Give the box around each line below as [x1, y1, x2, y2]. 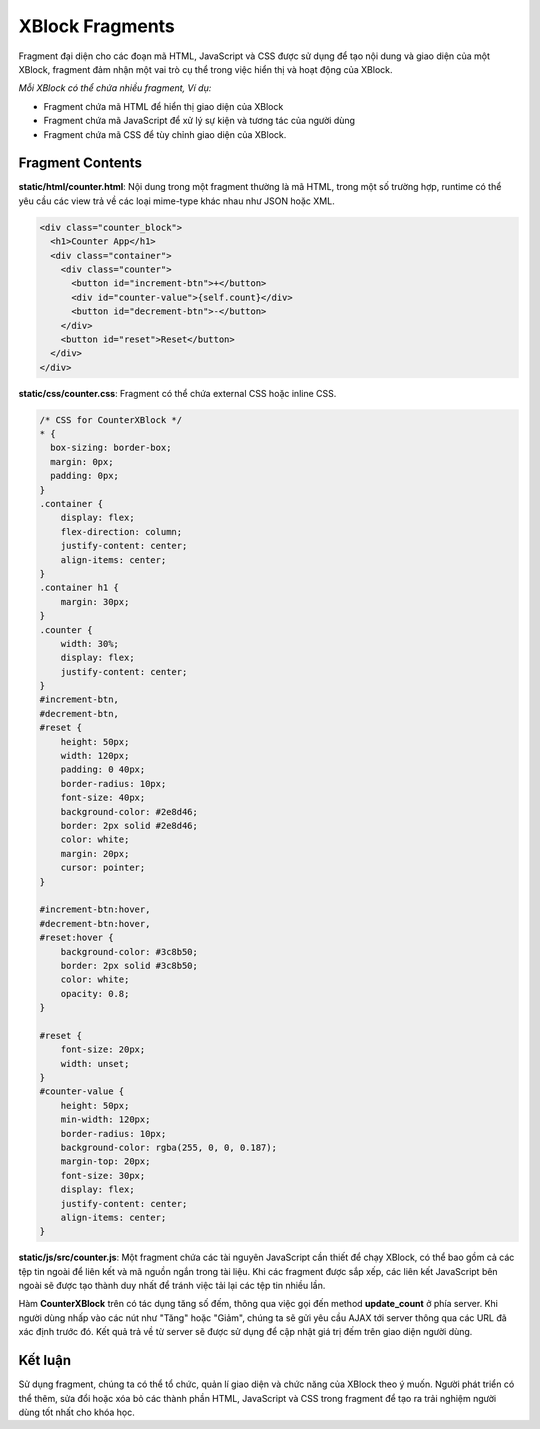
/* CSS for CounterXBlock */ [39, 414, 183, 425]
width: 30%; [60, 638, 120, 649]
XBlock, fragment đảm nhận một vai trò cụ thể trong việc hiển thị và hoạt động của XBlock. [18, 63, 394, 75]
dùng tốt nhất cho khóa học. [18, 1406, 135, 1418]
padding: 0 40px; [60, 764, 146, 775]
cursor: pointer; [60, 862, 146, 874]
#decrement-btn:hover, [39, 918, 151, 929]
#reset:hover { [39, 932, 114, 944]
